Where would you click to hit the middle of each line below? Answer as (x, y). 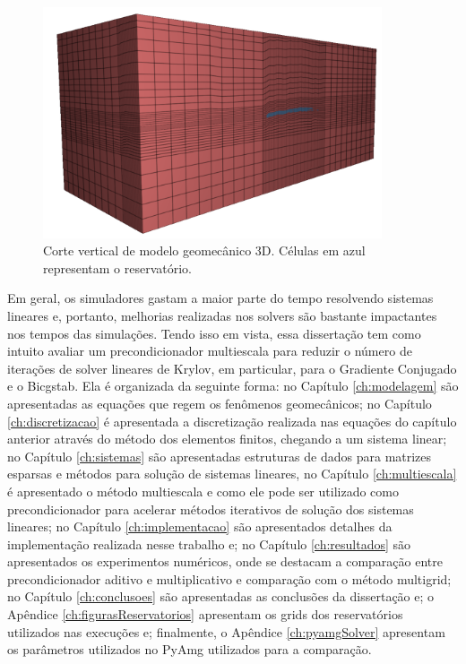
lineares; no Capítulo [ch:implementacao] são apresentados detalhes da (200, 526)
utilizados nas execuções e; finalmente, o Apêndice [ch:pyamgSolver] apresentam (226, 631)
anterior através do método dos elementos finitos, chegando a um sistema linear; (227, 439)
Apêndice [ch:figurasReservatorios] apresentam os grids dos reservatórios (205, 614)
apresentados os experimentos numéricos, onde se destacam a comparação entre (225, 561)
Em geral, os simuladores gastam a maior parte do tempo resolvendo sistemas (220, 298)
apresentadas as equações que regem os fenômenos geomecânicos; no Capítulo (220, 403)
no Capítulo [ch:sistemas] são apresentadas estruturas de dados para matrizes (220, 456)
